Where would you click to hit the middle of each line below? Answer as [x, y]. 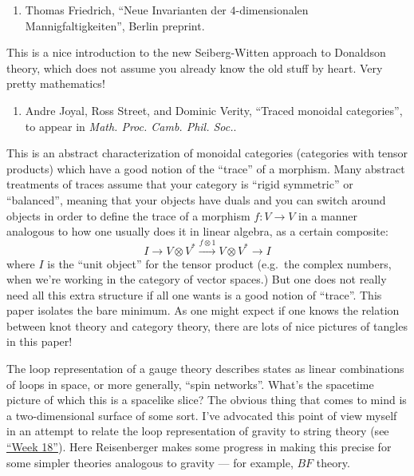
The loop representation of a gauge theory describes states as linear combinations [205, 369]
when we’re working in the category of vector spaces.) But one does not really [197, 279]
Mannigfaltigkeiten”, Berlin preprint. [115, 25]
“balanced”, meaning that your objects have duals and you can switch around [196, 199]
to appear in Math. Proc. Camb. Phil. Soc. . [131, 126]
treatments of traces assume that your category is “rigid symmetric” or [180, 184]
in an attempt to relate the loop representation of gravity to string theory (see [198, 431]
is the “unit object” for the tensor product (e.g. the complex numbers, [219, 263]
